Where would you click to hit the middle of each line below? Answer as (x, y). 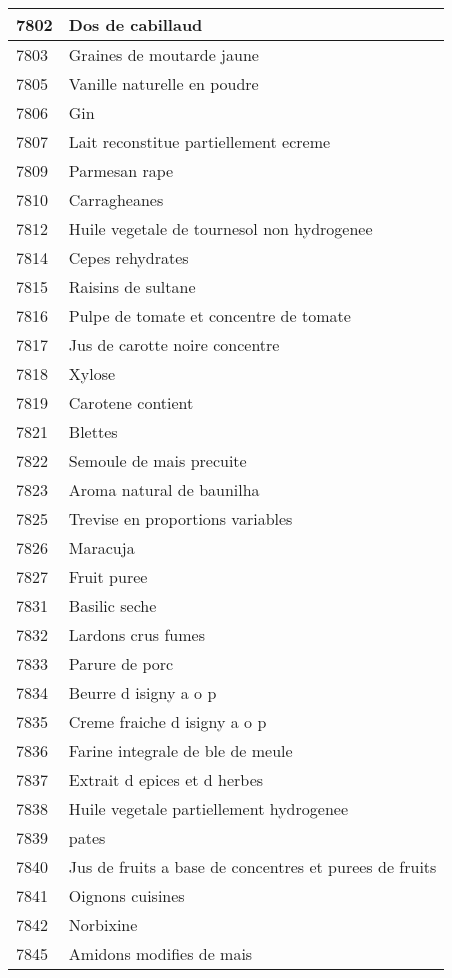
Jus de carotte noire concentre (174, 344)
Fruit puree (108, 576)
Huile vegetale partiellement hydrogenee (208, 808)
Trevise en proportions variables (180, 518)
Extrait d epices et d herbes (166, 779)
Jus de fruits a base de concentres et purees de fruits (252, 866)
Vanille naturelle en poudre (163, 83)
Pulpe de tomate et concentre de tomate (209, 315)
